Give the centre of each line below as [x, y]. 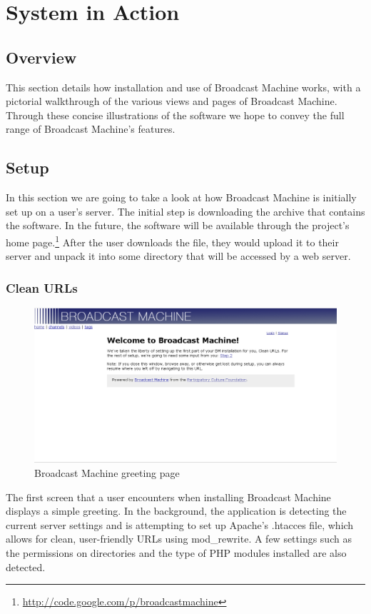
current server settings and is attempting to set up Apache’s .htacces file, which [180, 524]
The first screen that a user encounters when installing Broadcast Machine [168, 497]
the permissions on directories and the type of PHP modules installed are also [176, 552]
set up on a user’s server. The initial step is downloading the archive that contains [185, 211]
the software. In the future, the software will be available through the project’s [178, 225]
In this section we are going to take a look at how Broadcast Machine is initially [181, 197]
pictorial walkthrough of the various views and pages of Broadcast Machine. [172, 101]
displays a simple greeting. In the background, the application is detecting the [176, 511]
